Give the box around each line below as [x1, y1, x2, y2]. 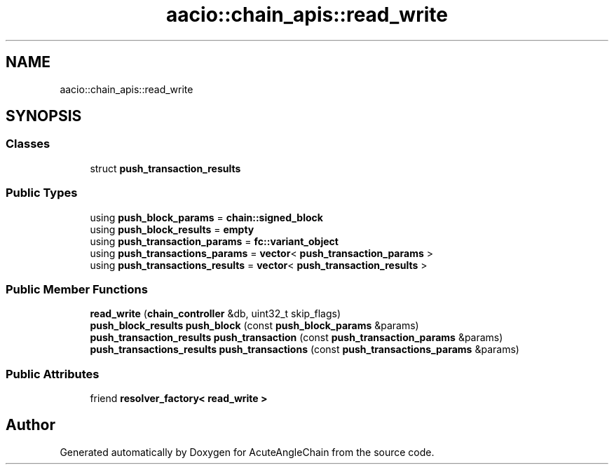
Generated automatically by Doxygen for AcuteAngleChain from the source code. [60, 445, 435, 458]
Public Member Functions [6, 282, 148, 296]
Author [6, 416, 55, 434]
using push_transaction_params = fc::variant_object [90, 235, 339, 247]
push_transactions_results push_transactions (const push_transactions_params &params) [90, 343, 519, 356]
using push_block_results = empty [90, 223, 254, 235]
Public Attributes [6, 366, 100, 381]
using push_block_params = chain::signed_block [90, 211, 323, 223]
